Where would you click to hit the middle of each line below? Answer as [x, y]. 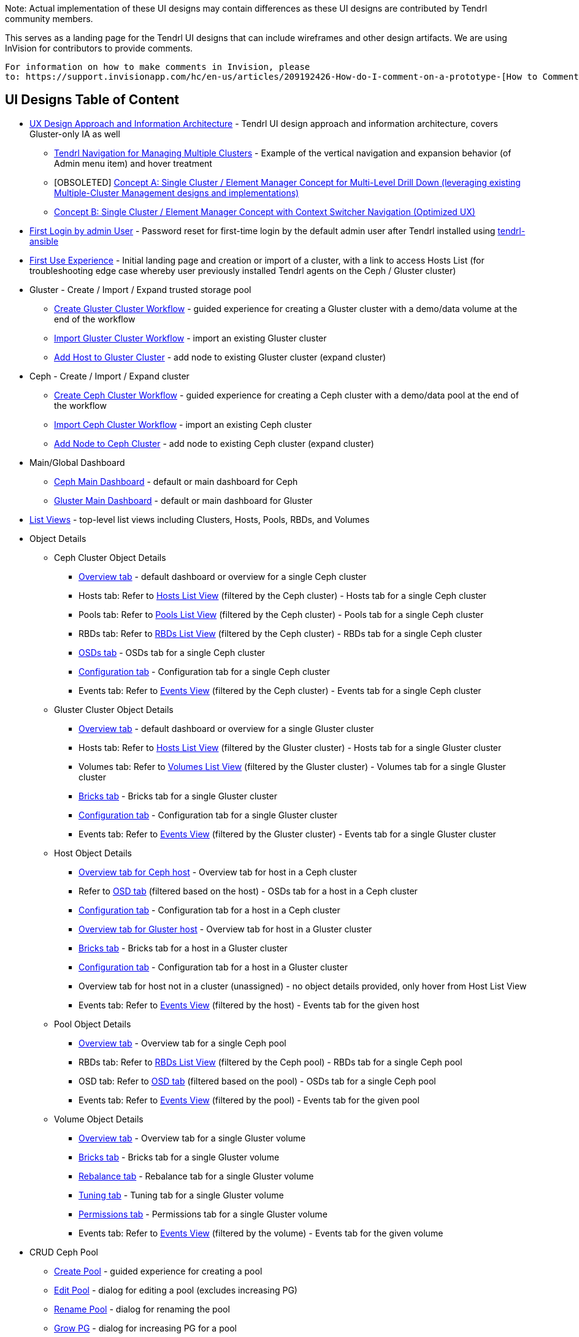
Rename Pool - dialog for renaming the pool [142, 1309]
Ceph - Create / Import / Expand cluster [109, 376]
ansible [44, 241]
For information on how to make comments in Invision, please [158, 67]
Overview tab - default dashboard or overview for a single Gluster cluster [226, 728]
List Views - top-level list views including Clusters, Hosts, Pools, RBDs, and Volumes [200, 519]
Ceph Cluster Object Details [110, 557]
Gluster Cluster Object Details [114, 709]
